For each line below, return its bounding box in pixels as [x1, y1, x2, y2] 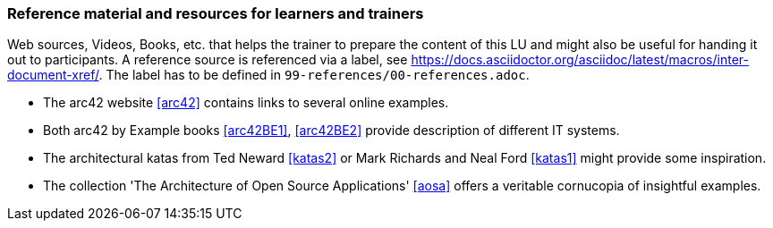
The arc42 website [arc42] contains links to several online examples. [43, 95, 449, 111]
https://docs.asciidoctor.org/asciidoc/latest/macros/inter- [411, 52, 749, 68]
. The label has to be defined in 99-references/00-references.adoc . [98, 67, 530, 83]
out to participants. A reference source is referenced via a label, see [7, 52, 408, 68]
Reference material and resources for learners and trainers [7, 4, 424, 22]
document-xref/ [7, 67, 99, 83]
